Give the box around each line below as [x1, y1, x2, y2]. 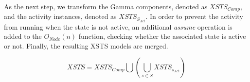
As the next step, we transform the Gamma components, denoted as [4, 1, 208, 11]
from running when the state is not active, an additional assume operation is [4, 21, 232, 32]
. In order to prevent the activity [145, 11, 243, 21]
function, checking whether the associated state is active [78, 31, 246, 41]
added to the [4, 31, 42, 41]
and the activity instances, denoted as [4, 11, 117, 21]
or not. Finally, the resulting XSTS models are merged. [4, 40, 168, 50]
